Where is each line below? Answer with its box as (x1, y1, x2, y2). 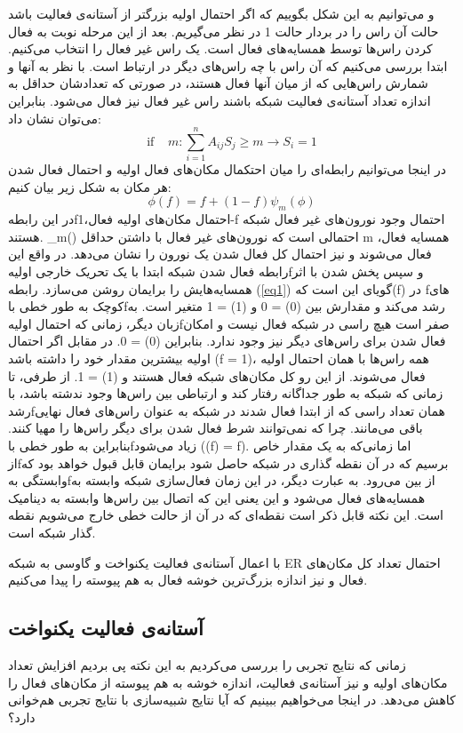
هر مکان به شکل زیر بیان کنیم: (8, 177, 172, 195)
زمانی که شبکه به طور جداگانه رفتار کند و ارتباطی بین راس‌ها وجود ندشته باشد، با (8, 384, 443, 402)
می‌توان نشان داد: (8, 108, 101, 127)
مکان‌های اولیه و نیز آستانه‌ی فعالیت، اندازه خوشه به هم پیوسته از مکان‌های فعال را (8, 673, 448, 691)
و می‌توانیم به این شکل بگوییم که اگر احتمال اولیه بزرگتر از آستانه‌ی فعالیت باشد (8, 4, 435, 22)
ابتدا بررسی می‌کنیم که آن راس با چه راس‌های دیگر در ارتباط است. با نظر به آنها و (8, 56, 448, 75)
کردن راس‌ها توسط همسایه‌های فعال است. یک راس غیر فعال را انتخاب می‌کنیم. (8, 39, 433, 58)
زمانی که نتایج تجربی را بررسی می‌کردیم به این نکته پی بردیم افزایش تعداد (8, 655, 406, 673)
